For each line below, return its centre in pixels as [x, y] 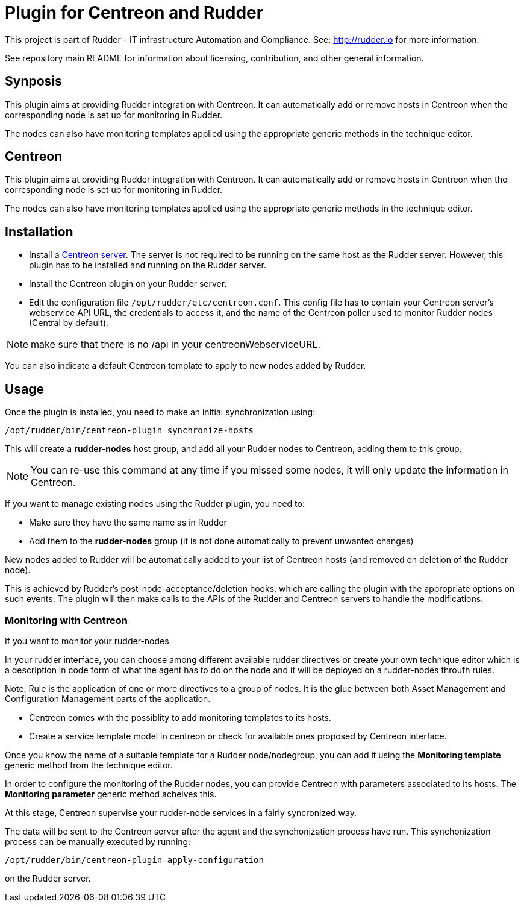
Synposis [33, 81]
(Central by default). [69, 323]
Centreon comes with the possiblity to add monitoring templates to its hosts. [180, 717]
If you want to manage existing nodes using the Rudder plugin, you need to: [155, 504]
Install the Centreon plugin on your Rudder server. [128, 284]
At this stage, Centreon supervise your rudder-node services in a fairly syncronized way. [181, 812]
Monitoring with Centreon [66, 620]
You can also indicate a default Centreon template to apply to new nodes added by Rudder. [186, 366]
